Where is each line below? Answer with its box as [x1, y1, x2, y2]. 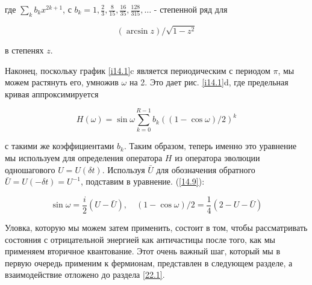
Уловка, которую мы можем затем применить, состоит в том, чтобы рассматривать [5, 221, 308, 233]
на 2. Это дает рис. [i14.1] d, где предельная [129, 76, 289, 88]
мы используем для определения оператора [5, 152, 163, 164]
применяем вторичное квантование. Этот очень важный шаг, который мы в [5, 245, 281, 257]
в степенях [5, 43, 44, 56]
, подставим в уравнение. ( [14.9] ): [80, 175, 205, 188]
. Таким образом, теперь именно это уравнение [123, 139, 297, 152]
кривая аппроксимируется [5, 87, 99, 100]
